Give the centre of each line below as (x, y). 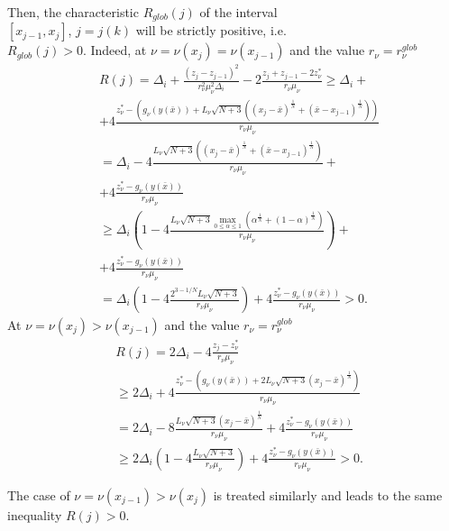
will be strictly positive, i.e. (211, 30)
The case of (39, 494)
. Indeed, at (115, 50)
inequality (35, 514)
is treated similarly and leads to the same (328, 494)
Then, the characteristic (73, 12)
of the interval (238, 12)
